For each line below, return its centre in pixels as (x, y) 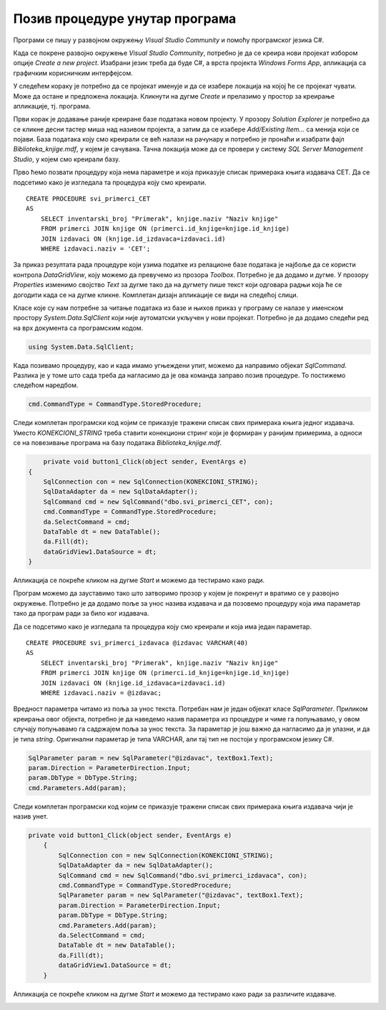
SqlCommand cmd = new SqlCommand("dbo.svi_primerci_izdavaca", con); (183, 875)
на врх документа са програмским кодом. (78, 328)
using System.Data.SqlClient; (81, 347)
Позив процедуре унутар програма (125, 19)
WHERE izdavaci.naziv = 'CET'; (95, 249)
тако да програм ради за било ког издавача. (81, 614)
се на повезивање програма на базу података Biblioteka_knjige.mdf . (117, 443)
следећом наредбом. (46, 385)
